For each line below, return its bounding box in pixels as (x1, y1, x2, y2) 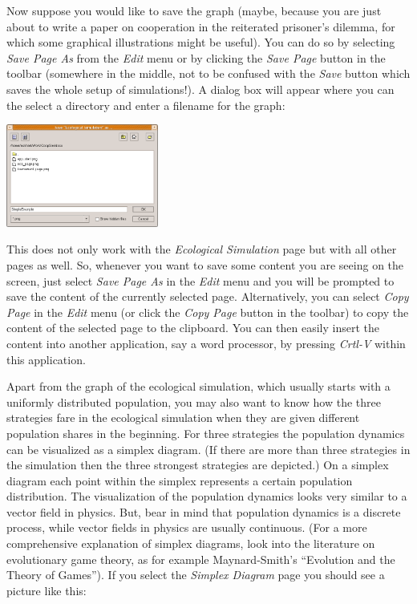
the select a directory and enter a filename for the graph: (6, 96, 285, 113)
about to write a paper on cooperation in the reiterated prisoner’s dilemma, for (6, 18, 395, 34)
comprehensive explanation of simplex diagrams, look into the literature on (6, 535, 375, 552)
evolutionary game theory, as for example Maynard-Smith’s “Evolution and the (6, 550, 395, 567)
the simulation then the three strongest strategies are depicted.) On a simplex (6, 456, 389, 473)
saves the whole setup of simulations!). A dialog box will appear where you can (6, 80, 395, 97)
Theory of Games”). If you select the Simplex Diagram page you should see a (6, 566, 385, 583)
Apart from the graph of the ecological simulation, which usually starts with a (6, 378, 391, 395)
